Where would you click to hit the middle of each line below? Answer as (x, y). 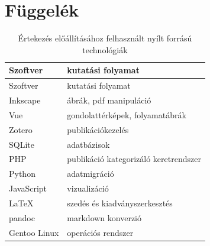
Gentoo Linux (34, 232)
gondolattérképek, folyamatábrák (127, 114)
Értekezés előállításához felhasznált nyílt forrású (105, 38)
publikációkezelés (98, 129)
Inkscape (25, 100)
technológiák (105, 49)
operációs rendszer (100, 232)
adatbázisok (88, 144)
